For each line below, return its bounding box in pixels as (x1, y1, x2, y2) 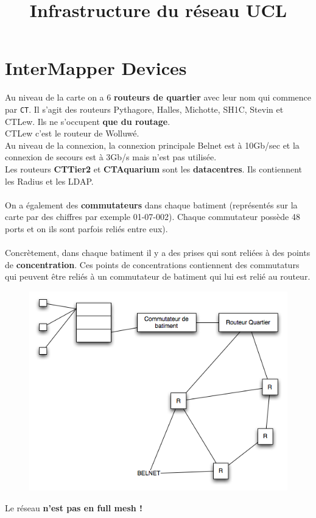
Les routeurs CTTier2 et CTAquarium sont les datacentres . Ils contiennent (5, 162, 303, 175)
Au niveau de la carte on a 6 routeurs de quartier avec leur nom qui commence (5, 91, 312, 104)
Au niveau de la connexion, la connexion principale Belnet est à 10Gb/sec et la (5, 138, 300, 151)
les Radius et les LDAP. (5, 174, 94, 187)
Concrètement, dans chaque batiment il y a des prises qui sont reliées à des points (5, 246, 311, 259)
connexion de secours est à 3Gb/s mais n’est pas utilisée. (5, 151, 217, 163)
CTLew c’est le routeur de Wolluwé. (5, 127, 139, 140)
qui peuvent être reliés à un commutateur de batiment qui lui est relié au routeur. (5, 270, 311, 283)
